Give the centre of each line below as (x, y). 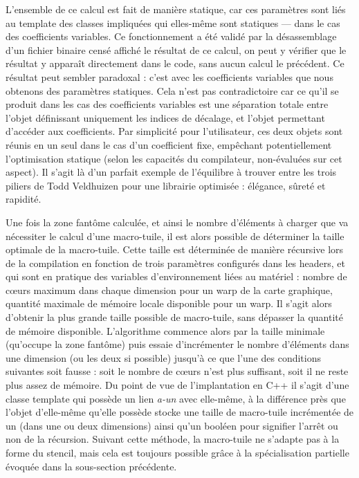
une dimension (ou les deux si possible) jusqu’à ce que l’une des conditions (164, 357)
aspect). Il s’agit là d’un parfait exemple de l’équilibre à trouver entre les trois (171, 172)
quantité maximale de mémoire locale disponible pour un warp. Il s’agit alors (169, 303)
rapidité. (24, 199)
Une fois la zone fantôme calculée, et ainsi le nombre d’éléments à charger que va (177, 222)
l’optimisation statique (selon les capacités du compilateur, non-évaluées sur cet (174, 158)
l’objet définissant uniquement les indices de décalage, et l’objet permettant (165, 117)
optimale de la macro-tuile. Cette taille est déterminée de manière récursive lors (175, 249)
